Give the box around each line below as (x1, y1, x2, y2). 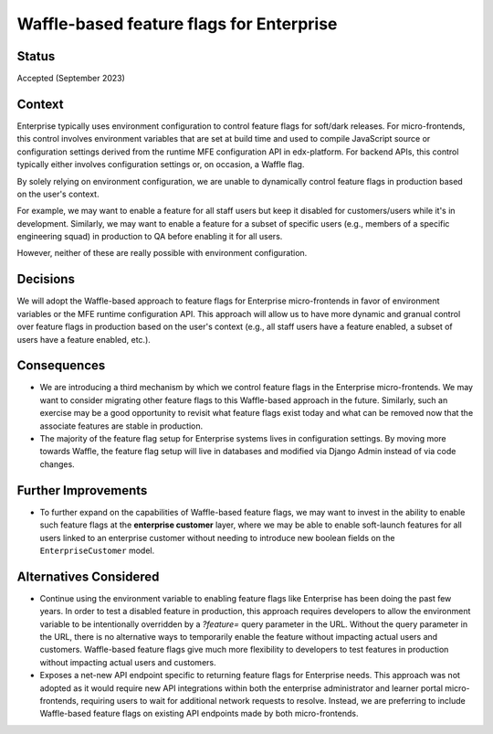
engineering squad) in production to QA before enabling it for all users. (16, 231, 283, 242)
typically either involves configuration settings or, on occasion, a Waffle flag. (16, 159, 305, 170)
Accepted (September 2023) (16, 73, 125, 84)
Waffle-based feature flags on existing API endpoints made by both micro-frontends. (39, 708, 359, 719)
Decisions (16, 271, 75, 287)
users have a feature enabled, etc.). (16, 334, 151, 345)
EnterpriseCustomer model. (39, 545, 155, 556)
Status (16, 48, 56, 64)
